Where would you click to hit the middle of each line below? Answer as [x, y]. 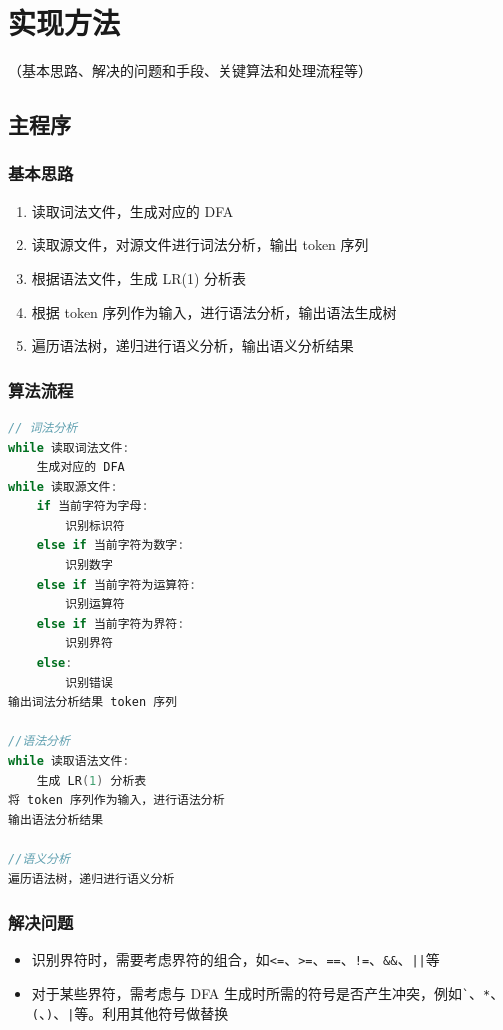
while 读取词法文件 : [69, 447]
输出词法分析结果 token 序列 [93, 702]
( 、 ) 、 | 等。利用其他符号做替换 [130, 1012]
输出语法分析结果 [56, 819]
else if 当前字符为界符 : [110, 623]
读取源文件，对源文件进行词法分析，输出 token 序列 [200, 244]
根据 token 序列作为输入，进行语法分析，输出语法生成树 [214, 311]
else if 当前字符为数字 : [110, 545]
